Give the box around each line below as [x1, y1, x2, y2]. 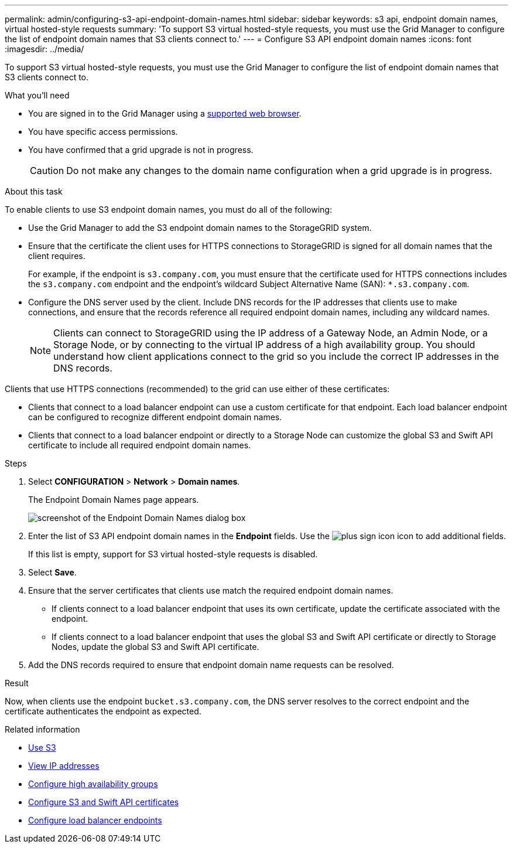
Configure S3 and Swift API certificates [28, 797, 179, 807]
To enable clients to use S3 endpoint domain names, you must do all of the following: [5, 205, 332, 214]
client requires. [28, 251, 85, 261]
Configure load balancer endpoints [28, 815, 162, 825]
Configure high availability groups [28, 779, 158, 789]
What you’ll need [5, 90, 70, 100]
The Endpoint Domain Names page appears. [28, 495, 199, 505]
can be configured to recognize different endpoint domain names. [28, 412, 282, 422]
